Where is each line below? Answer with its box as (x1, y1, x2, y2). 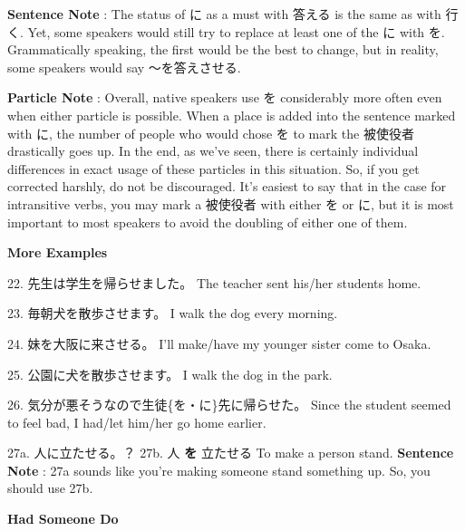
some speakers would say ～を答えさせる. (7, 57, 241, 76)
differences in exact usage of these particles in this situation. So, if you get (7, 159, 420, 178)
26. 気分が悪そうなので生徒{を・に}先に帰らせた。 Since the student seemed (7, 395, 451, 414)
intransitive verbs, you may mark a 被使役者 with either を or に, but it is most (7, 194, 454, 213)
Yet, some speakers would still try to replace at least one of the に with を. (27, 22, 445, 41)
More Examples (7, 243, 108, 262)
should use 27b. (7, 478, 93, 497)
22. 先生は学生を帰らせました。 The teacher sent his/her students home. (7, 273, 421, 292)
